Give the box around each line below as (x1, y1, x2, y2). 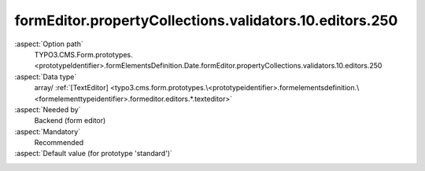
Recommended (34, 138, 84, 147)
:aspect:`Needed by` (14, 104, 81, 114)
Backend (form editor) (34, 116, 106, 126)
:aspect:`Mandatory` (14, 126, 81, 136)
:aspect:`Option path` (14, 39, 83, 49)
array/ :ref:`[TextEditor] (34, 83, 109, 93)
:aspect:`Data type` (14, 71, 77, 82)
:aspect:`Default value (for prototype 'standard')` (14, 149, 173, 158)
